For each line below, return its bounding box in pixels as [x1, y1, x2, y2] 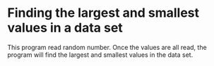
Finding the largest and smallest [7, 5, 200, 21]
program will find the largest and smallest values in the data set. [7, 51, 194, 59]
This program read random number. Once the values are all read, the [7, 43, 207, 51]
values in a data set [7, 20, 124, 36]
